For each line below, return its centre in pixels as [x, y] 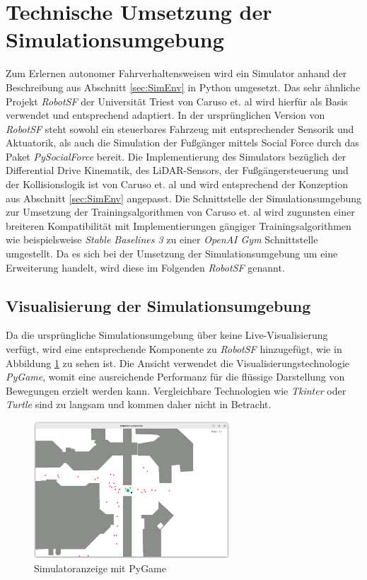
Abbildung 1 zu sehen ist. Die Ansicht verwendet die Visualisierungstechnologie [178, 362]
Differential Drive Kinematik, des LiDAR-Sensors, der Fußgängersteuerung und [177, 170]
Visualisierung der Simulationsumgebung [158, 305]
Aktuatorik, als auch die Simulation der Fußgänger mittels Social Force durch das [182, 143]
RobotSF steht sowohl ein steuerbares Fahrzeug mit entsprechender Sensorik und [180, 128]
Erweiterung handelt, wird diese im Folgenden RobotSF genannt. [145, 267]
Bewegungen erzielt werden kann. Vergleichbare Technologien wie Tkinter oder [176, 390]
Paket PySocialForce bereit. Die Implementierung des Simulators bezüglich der [176, 156]
